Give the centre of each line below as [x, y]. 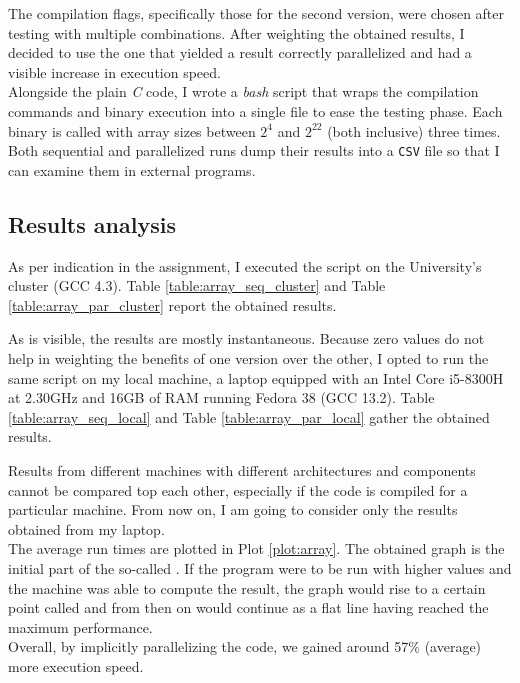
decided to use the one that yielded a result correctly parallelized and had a [240, 52]
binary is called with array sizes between [132, 130]
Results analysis [92, 223]
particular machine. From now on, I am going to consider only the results [233, 509]
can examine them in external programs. [132, 169]
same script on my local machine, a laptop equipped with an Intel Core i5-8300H [256, 377]
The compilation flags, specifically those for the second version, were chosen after [256, 13]
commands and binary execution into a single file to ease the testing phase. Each [255, 110]
